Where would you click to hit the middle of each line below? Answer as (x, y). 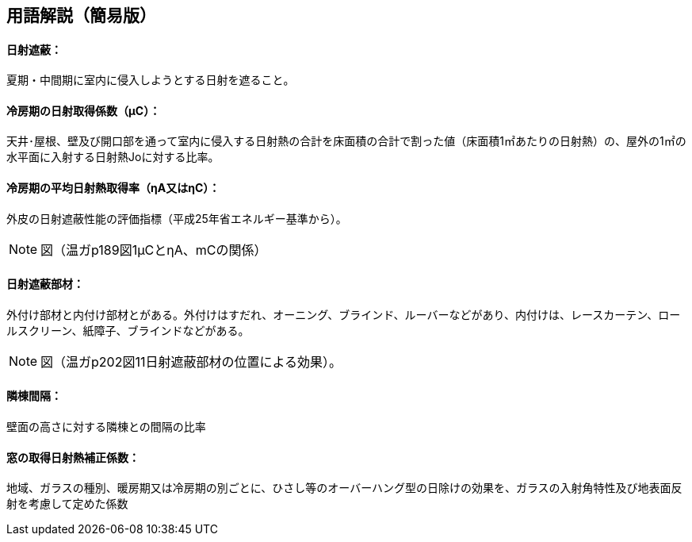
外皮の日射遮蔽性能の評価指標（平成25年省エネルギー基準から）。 (177, 218)
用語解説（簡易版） (81, 15)
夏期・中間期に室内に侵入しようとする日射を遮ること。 (151, 80)
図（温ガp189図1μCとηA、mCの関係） (154, 250)
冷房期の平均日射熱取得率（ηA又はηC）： (113, 188)
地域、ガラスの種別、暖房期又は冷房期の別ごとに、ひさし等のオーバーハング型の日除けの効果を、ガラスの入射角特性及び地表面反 (344, 488)
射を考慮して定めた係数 (67, 504)
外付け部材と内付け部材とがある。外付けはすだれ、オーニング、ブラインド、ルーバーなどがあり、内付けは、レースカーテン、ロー (344, 314)
